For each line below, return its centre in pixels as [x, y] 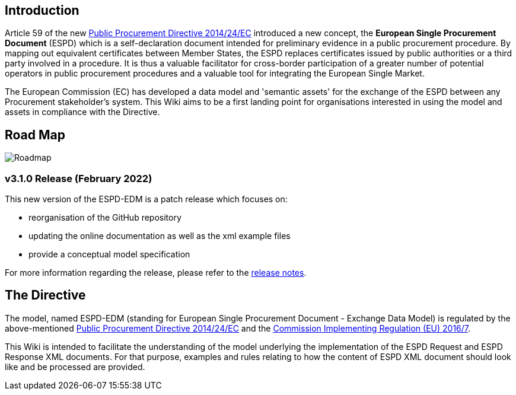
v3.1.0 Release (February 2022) [79, 178]
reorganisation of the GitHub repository [105, 218]
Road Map [35, 135]
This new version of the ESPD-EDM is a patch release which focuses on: [146, 199]
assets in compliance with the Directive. [82, 112]
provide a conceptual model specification [109, 254]
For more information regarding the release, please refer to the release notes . [156, 273]
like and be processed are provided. [75, 367]
